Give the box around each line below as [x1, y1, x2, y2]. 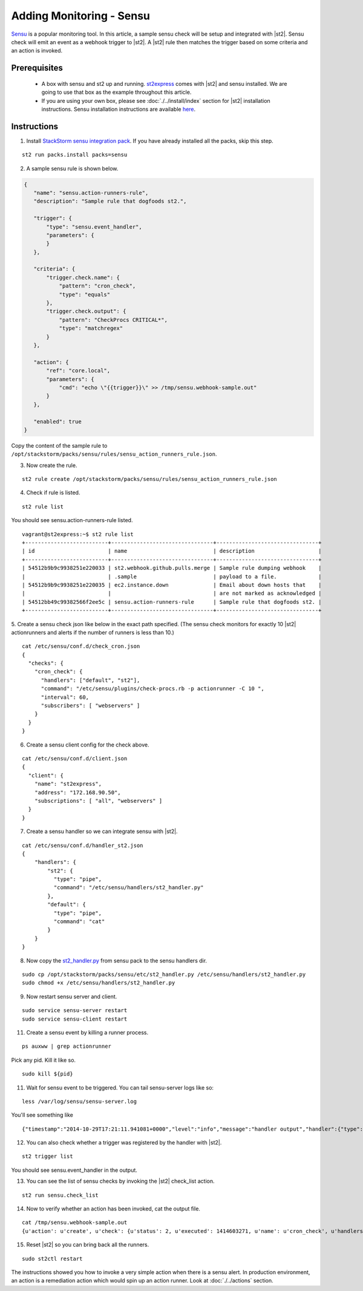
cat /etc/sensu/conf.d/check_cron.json [22, 643, 140, 650]
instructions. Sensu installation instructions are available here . [41, 105, 196, 113]
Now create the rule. [26, 462, 77, 469]
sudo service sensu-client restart [22, 1015, 128, 1022]
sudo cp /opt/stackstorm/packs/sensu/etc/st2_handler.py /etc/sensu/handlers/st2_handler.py [22, 971, 306, 978]
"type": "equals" [59, 291, 111, 298]
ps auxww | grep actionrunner [22, 1043, 112, 1050]
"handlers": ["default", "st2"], [41, 676, 140, 684]
